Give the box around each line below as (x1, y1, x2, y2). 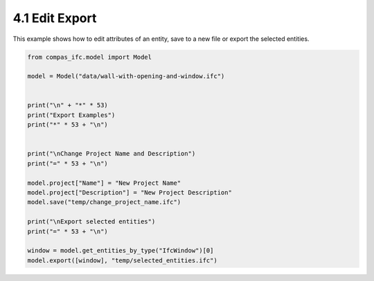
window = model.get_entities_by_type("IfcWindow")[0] (27, 246, 214, 255)
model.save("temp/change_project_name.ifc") (27, 198, 181, 206)
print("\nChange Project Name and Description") (27, 149, 196, 158)
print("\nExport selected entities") (27, 218, 156, 226)
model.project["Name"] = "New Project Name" (27, 179, 181, 187)
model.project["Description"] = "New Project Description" (27, 189, 232, 197)
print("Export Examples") (27, 111, 116, 119)
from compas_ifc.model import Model (27, 53, 152, 61)
